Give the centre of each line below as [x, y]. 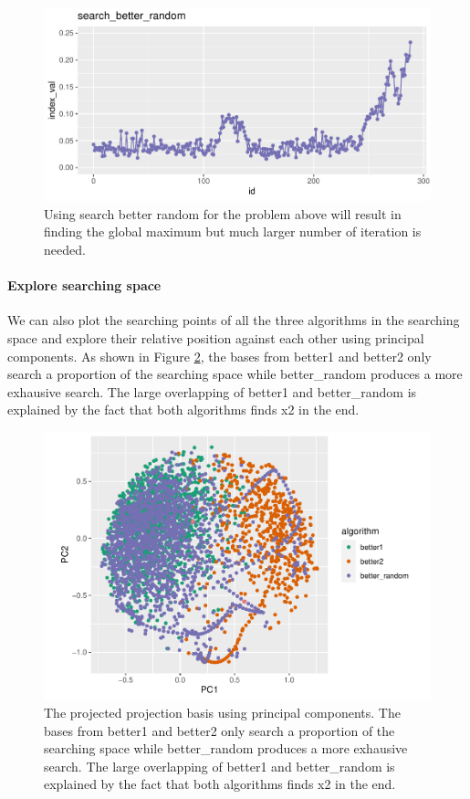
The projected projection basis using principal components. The [222, 713]
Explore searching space [84, 285]
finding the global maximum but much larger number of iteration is [233, 231]
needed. [65, 249]
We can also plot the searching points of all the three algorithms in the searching [234, 320]
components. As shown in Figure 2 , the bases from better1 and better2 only [219, 356]
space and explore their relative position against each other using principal [216, 337]
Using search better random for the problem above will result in [223, 213]
